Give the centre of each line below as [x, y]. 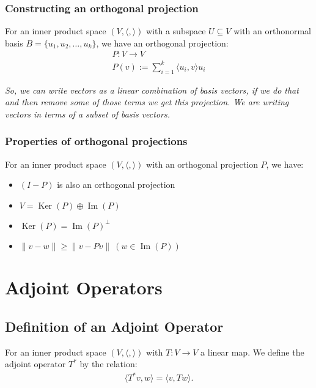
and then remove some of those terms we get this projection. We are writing [147, 102]
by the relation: [108, 364]
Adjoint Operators [84, 287]
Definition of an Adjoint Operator [114, 326]
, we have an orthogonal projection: [162, 43]
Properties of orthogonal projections [96, 141]
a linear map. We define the [252, 352]
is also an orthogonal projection [116, 185]
